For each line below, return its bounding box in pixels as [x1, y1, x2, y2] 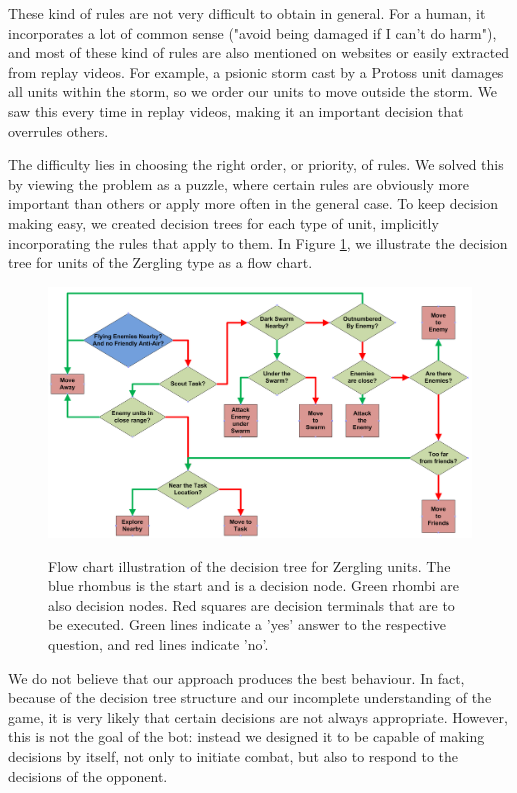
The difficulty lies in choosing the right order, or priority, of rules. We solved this [8, 154, 504, 175]
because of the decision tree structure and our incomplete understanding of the [8, 687, 492, 708]
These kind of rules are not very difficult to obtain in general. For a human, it [8, 3, 486, 23]
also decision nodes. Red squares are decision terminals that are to [48, 594, 455, 615]
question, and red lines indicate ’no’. [48, 634, 269, 655]
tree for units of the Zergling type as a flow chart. [8, 252, 313, 273]
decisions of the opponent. [8, 765, 168, 786]
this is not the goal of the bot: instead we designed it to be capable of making [8, 726, 485, 747]
